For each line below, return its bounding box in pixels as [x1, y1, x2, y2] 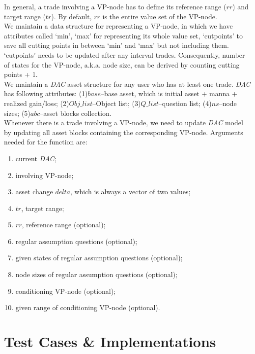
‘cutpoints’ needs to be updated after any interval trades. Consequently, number [4, 49, 245, 60]
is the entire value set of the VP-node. [102, 11, 217, 21]
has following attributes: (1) [4, 88, 88, 99]
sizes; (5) [4, 107, 30, 118]
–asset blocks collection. [40, 107, 112, 118]
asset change [15, 186, 53, 197]
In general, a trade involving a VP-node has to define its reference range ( [4, 1, 227, 11]
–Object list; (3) [92, 98, 141, 108]
